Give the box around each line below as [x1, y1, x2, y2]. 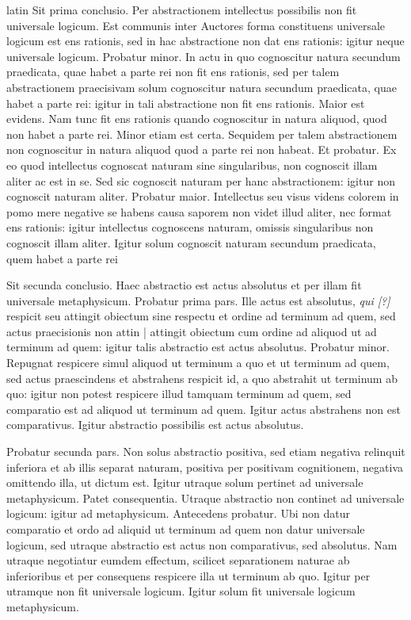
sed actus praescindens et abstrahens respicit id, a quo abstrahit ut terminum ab [6, 369, 398, 386]
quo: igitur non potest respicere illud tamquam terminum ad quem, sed [6, 385, 352, 402]
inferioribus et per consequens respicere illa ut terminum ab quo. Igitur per [6, 567, 371, 584]
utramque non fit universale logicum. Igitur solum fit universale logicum [6, 583, 356, 599]
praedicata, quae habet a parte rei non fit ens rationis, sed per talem [6, 63, 340, 80]
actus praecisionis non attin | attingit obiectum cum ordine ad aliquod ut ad [6, 323, 377, 339]
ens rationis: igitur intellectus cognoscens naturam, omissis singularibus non [6, 219, 374, 235]
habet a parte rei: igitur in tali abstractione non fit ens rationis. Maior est [6, 94, 365, 111]
